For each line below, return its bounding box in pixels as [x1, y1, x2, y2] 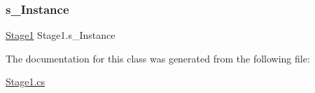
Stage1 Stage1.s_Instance [6, 28, 115, 42]
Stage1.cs [6, 74, 45, 89]
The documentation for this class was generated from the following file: [6, 51, 310, 65]
